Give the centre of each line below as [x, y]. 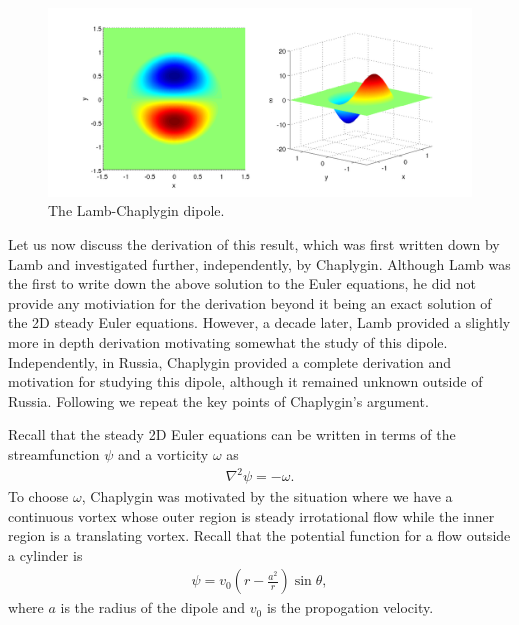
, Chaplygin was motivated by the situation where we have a [267, 496]
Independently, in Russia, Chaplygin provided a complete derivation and [230, 361]
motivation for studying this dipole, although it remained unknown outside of [245, 381]
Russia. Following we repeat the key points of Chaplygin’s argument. [218, 400]
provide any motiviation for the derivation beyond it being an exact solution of [250, 302]
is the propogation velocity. [350, 607]
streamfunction [54, 453]
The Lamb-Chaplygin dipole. [136, 210]
